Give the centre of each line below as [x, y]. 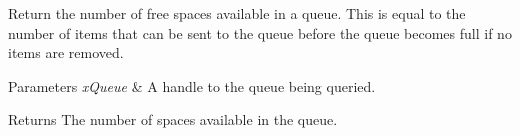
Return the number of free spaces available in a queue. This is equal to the [237, 13]
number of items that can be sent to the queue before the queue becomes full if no [260, 32]
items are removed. [66, 52]
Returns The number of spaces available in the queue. [173, 119]
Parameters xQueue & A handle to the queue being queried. [192, 85]
